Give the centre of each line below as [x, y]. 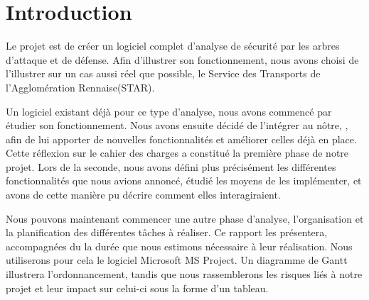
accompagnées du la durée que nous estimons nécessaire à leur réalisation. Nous [179, 246]
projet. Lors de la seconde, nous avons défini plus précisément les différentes [171, 166]
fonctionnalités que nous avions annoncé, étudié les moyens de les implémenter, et [184, 180]
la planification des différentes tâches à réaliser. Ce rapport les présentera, [167, 232]
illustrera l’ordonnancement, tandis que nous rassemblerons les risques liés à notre [184, 274]
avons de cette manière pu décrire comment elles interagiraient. [143, 195]
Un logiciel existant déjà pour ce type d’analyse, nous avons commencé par [169, 111]
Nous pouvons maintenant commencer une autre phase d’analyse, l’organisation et [185, 218]
